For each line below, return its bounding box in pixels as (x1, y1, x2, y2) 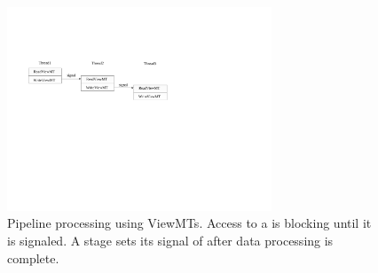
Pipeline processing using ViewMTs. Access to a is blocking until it (7, 214, 372, 232)
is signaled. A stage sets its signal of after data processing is (7, 231, 334, 250)
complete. (7, 248, 59, 267)
